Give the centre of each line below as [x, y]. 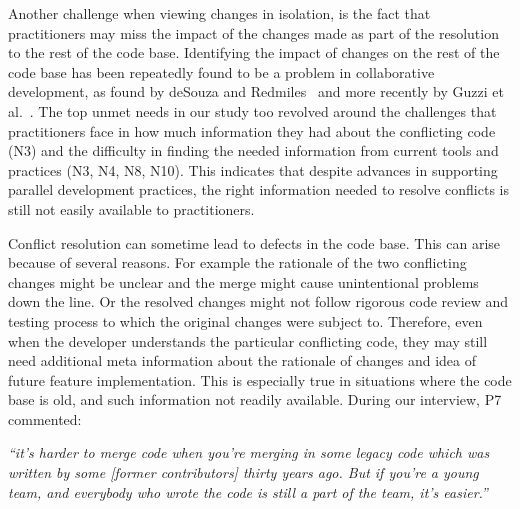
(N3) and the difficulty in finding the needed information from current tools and [253, 150]
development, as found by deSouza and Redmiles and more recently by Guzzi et [256, 91]
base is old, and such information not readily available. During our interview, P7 [255, 399]
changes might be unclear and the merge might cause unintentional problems [243, 281]
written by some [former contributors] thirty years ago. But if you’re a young [243, 472]
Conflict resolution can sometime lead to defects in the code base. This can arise [254, 242]
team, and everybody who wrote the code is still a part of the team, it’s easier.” [248, 491]
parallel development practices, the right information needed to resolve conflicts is [258, 189]
